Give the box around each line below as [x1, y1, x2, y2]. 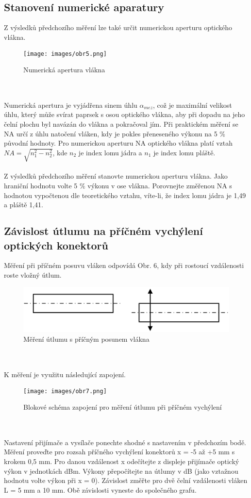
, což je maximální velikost [152, 100, 232, 110]
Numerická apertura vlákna [23, 65, 105, 75]
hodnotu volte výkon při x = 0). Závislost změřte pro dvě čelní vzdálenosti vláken [4, 475, 248, 485]
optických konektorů [4, 237, 108, 252]
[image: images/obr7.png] [23, 388, 107, 395]
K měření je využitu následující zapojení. [4, 369, 126, 379]
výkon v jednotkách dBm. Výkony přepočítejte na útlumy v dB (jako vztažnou [4, 465, 238, 476]
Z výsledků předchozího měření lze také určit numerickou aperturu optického [4, 22, 233, 33]
